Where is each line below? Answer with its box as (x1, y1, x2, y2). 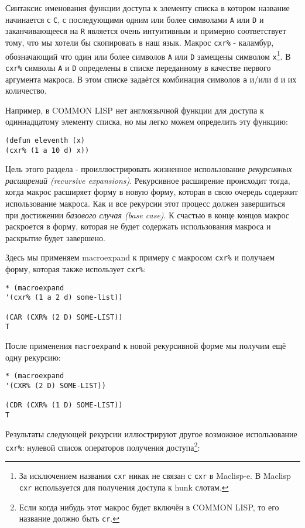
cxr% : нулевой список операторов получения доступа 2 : (5, 440, 200, 453)
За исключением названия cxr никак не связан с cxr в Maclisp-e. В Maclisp (19, 469, 291, 482)
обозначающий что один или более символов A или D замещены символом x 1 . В (5, 48, 291, 62)
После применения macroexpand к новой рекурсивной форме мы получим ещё (5, 340, 286, 352)
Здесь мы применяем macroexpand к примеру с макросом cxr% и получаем (5, 251, 275, 263)
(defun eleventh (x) (5, 136, 85, 145)
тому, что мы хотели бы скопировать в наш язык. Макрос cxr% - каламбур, (5, 36, 274, 48)
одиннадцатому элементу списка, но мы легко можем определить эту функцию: (5, 115, 288, 128)
